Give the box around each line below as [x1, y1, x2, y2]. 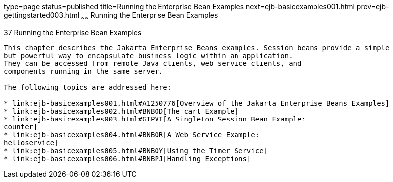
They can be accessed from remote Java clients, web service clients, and [4, 59, 302, 67]
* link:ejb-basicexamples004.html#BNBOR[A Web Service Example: [4, 130, 260, 139]
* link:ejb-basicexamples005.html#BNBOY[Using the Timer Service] [4, 146, 268, 155]
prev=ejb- [356, 2, 389, 11]
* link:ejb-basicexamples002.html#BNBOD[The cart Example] [4, 107, 239, 115]
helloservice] [4, 138, 59, 147]
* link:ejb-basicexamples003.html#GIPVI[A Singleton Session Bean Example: [4, 115, 306, 123]
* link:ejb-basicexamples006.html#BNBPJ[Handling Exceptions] [4, 154, 251, 163]
